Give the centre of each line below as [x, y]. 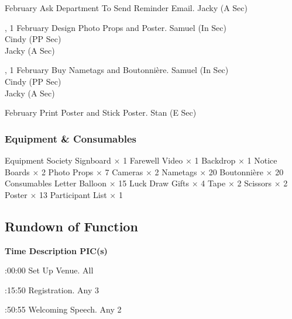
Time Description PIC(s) [56, 250]
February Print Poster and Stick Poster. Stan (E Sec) [101, 112]
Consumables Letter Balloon [56, 183]
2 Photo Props [67, 171]
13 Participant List [73, 194]
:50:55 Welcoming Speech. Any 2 [63, 309]
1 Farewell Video [153, 160]
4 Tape [213, 183]
